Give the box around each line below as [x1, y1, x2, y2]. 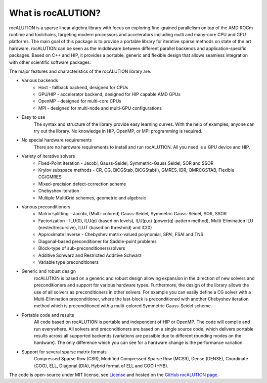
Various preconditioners [21, 203, 71, 210]
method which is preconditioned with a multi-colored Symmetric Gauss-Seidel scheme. [34, 303, 212, 309]
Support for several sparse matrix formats [21, 349, 107, 355]
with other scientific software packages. [9, 59, 91, 65]
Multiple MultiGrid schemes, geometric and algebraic [38, 194, 147, 200]
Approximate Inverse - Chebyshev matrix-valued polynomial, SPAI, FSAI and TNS [38, 232, 204, 238]
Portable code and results [21, 312, 74, 318]
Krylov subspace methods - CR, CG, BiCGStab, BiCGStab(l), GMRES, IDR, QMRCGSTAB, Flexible [38, 167, 234, 173]
